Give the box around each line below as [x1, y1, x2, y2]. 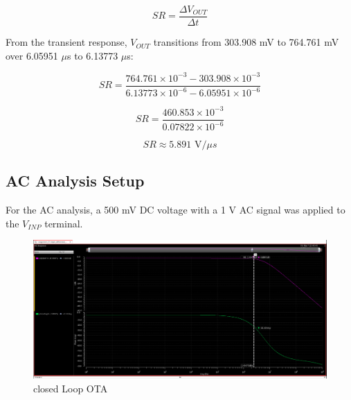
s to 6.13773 [66, 48, 118, 62]
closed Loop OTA [33, 381, 108, 396]
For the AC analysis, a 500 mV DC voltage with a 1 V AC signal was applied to [6, 202, 345, 217]
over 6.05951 [6, 48, 58, 62]
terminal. [44, 216, 83, 230]
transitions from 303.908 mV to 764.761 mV [153, 35, 339, 49]
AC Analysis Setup [6, 170, 145, 191]
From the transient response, [6, 35, 127, 49]
